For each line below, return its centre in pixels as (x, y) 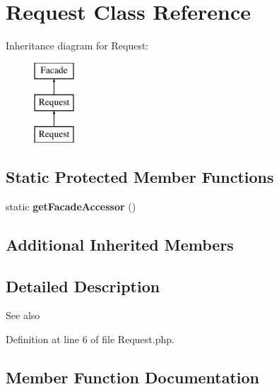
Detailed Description (83, 286)
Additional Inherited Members (120, 244)
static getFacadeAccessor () (71, 206)
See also (23, 315)
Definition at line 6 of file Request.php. (90, 339)
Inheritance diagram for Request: (77, 46)
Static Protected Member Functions (140, 177)
